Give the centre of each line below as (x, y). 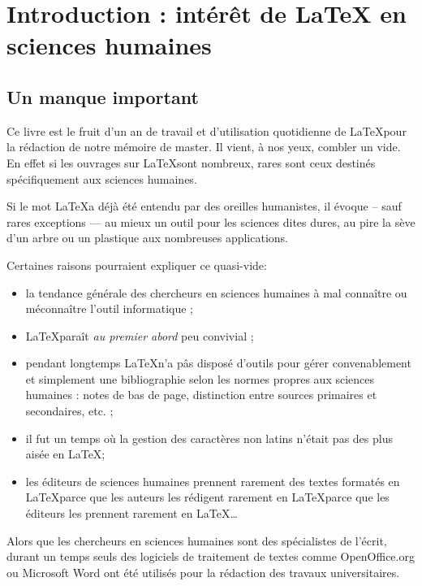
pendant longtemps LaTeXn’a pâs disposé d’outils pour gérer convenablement (218, 363)
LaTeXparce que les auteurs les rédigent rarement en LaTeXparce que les (207, 497)
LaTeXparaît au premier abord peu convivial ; (140, 335)
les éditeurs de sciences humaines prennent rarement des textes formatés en (213, 481)
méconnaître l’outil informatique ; (110, 308)
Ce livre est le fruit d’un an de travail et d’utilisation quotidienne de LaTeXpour (207, 130)
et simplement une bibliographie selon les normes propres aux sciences (200, 378)
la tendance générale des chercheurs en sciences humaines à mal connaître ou (216, 292)
